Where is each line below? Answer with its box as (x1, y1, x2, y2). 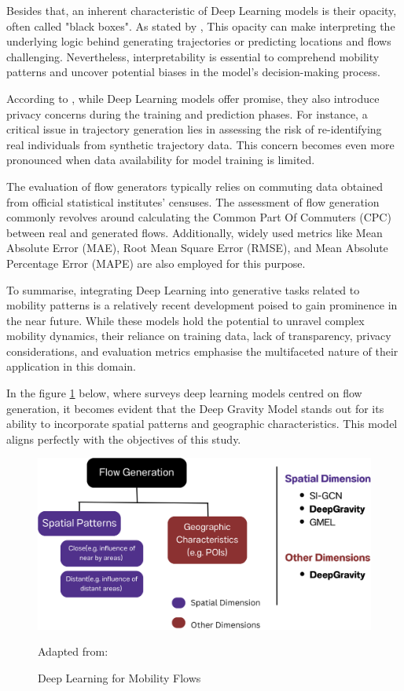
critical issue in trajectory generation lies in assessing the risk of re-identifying (6, 121, 382, 137)
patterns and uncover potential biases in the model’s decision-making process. (6, 64, 380, 80)
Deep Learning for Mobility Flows (38, 669, 201, 686)
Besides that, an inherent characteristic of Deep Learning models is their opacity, (6, 2, 397, 18)
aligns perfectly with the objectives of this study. (6, 430, 241, 447)
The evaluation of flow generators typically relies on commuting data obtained (6, 177, 383, 194)
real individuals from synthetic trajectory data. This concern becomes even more (6, 136, 395, 152)
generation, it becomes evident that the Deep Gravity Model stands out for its (6, 400, 384, 416)
